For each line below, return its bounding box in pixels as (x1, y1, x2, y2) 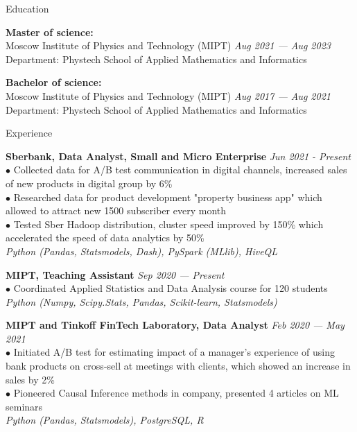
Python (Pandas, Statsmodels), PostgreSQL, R (6, 413, 204, 427)
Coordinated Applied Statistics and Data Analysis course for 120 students (13, 281, 328, 295)
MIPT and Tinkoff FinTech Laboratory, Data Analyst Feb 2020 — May (6, 318, 345, 332)
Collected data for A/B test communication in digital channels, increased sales (13, 162, 347, 177)
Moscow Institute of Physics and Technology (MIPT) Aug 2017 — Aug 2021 (6, 88, 331, 103)
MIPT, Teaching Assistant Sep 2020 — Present (6, 267, 225, 282)
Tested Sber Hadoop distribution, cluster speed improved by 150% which (13, 216, 324, 231)
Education (6, 1, 49, 15)
